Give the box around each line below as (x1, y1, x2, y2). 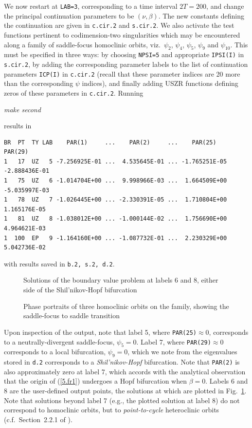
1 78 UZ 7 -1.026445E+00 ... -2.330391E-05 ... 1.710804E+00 (4, 196, 227, 204)
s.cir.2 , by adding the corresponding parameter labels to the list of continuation (4, 59, 248, 69)
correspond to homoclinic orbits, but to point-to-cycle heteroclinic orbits (4, 405, 219, 415)
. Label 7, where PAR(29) (136, 336, 211, 346)
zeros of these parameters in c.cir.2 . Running (4, 87, 144, 98)
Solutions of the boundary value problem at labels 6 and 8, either (23, 275, 218, 285)
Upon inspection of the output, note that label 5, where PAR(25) (4, 326, 197, 337)
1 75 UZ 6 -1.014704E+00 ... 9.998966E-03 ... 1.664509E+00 (4, 177, 227, 184)
